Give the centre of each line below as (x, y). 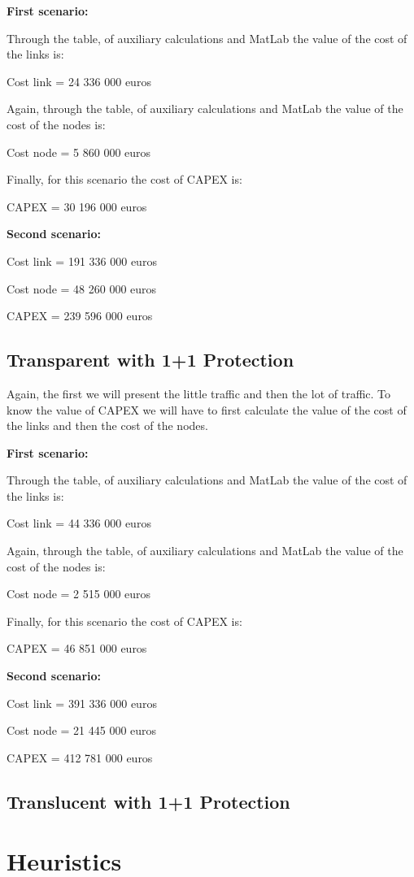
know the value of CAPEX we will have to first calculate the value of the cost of (207, 409)
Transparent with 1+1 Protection (150, 360)
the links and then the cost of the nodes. (107, 425)
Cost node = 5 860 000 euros (79, 152)
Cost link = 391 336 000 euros (82, 703)
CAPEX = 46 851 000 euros (77, 648)
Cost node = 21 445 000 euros (82, 730)
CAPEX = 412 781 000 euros (80, 757)
